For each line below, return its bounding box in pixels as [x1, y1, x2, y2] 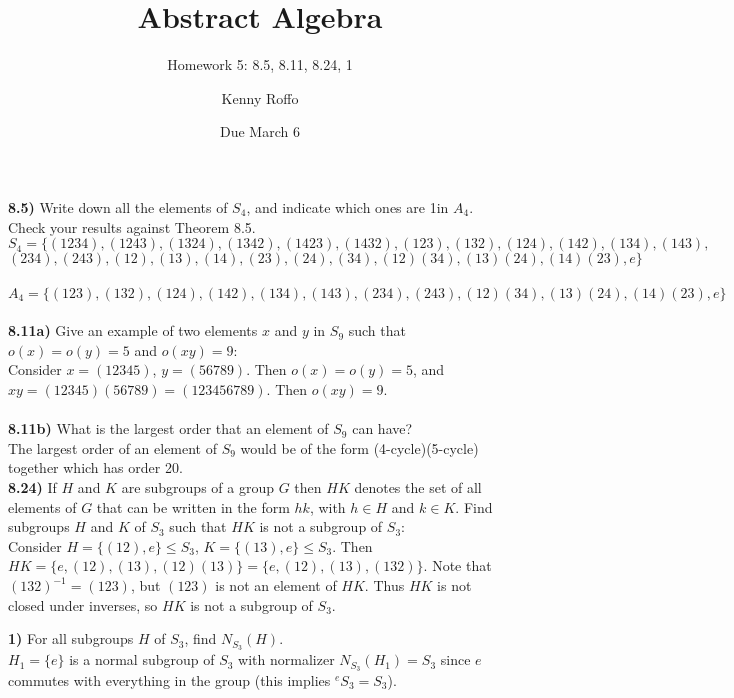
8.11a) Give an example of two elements [8, 320, 258, 341]
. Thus [364, 575, 405, 595]
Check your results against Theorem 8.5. [8, 216, 256, 237]
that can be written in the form [96, 496, 290, 517]
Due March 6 [220, 121, 300, 142]
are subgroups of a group [121, 477, 274, 498]
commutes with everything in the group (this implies [8, 669, 331, 690]
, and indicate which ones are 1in [246, 196, 449, 217]
